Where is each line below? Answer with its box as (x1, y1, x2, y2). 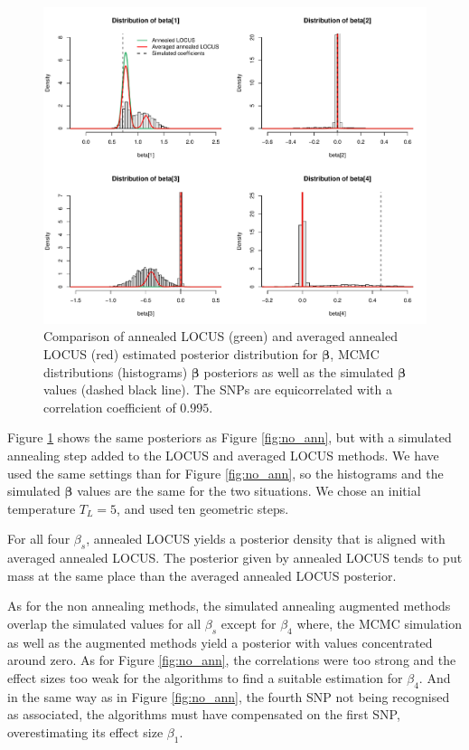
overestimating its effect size (7, 722, 164, 741)
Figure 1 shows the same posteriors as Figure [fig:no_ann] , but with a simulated (7, 428, 452, 447)
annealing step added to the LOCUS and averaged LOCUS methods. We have (7, 445, 439, 464)
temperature (7, 498, 76, 517)
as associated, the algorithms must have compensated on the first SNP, (7, 705, 400, 724)
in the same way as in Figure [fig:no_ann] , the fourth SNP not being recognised (7, 687, 450, 706)
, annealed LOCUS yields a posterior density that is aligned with (86, 529, 446, 548)
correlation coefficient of (43, 397, 176, 416)
